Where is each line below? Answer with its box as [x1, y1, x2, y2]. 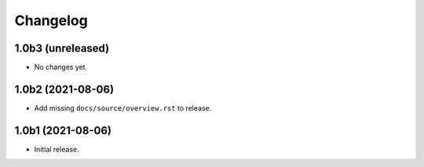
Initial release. [34, 144, 79, 154]
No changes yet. [34, 63, 88, 72]
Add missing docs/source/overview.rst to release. [34, 103, 212, 113]
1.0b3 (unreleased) [14, 42, 110, 55]
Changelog [14, 12, 88, 29]
